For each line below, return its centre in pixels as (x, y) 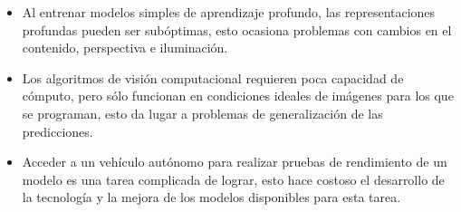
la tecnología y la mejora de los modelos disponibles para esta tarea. (211, 197)
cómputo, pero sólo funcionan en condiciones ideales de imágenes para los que (238, 96)
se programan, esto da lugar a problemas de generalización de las (202, 113)
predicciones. (58, 131)
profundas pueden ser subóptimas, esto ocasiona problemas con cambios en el (237, 29)
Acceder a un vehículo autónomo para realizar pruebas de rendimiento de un (235, 162)
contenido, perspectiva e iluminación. (125, 48)
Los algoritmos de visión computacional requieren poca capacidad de (213, 77)
